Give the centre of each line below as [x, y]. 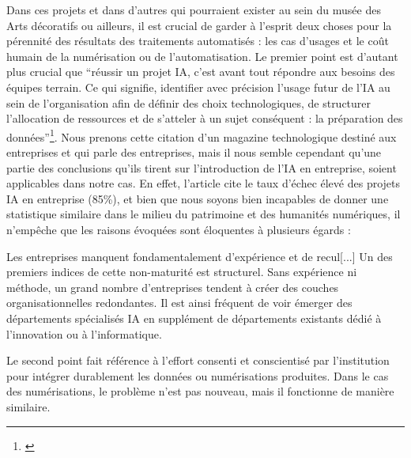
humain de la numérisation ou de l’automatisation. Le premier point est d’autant [202, 56]
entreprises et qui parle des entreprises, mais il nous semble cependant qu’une [194, 152]
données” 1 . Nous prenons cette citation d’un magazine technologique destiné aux [202, 135]
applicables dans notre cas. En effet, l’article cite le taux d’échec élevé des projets [204, 183]
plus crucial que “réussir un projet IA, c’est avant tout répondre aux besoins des [201, 72]
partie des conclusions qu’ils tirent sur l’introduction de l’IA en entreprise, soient [202, 167]
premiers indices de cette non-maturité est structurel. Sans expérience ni [182, 272]
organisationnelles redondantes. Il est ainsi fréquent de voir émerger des [179, 303]
